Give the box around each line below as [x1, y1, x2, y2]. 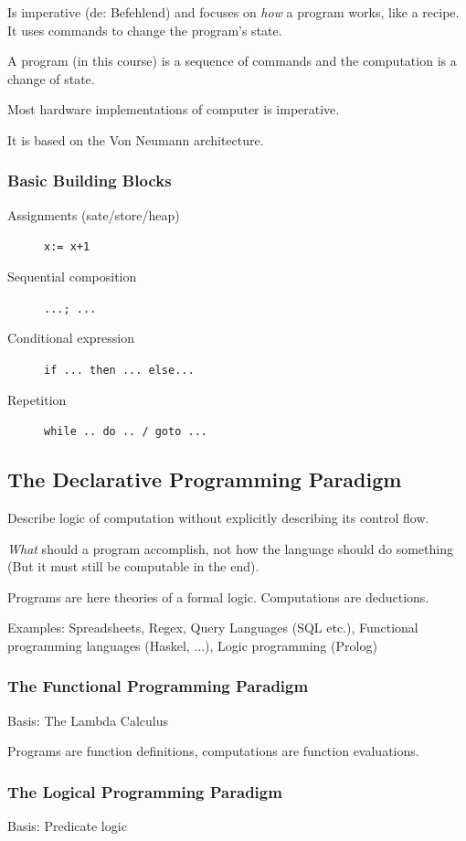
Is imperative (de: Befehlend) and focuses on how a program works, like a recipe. [7, 3, 460, 21]
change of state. [7, 69, 95, 88]
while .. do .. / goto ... [44, 425, 207, 439]
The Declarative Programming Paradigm [7, 465, 402, 494]
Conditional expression [7, 328, 135, 347]
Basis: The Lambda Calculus [7, 710, 168, 729]
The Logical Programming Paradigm [7, 780, 282, 803]
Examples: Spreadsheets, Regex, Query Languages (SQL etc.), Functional [7, 618, 418, 637]
